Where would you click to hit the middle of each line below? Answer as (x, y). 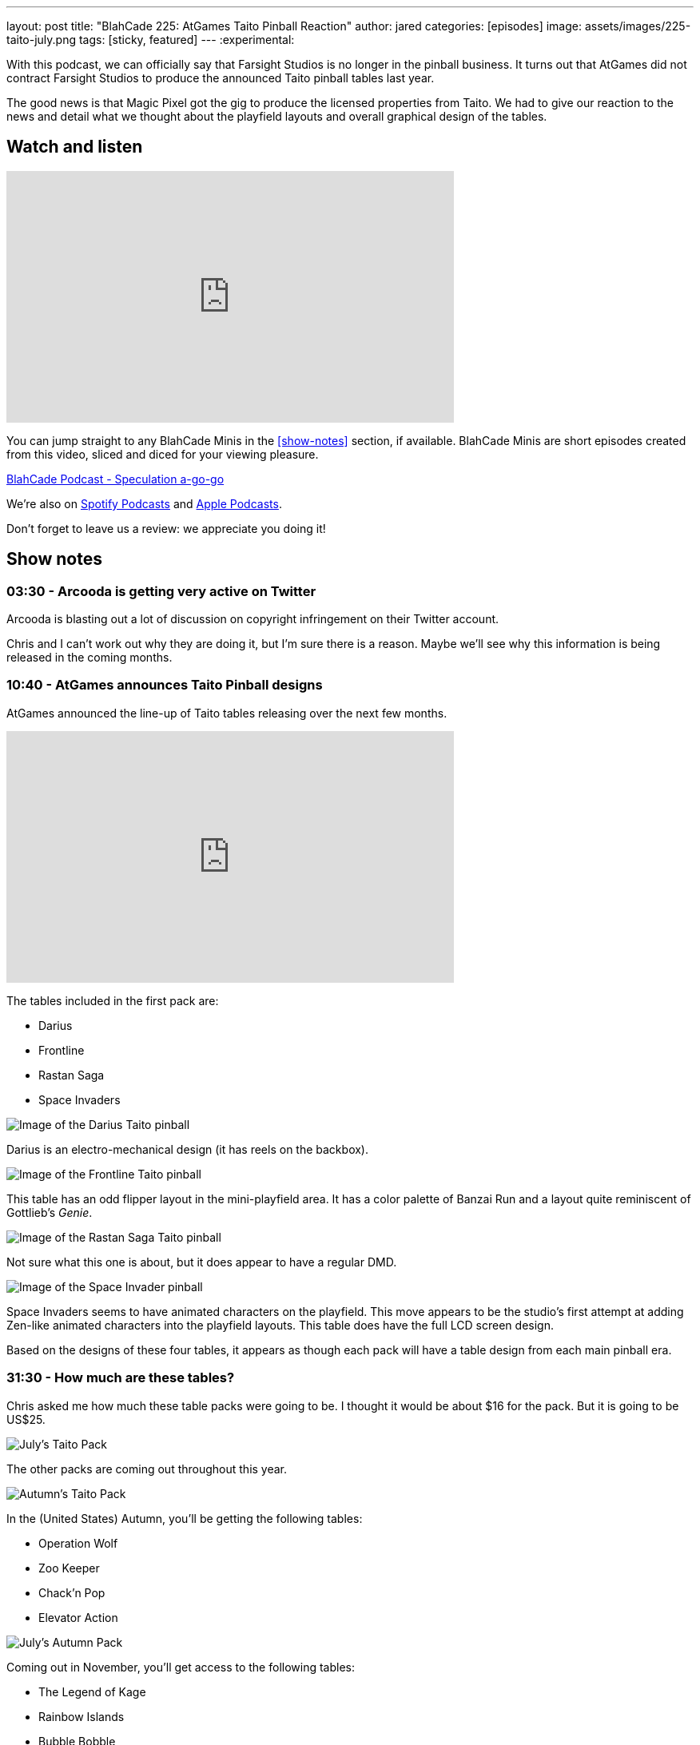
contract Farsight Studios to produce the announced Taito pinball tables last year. (221, 78)
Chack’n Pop (72, 1592)
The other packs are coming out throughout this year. (147, 1469)
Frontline (62, 1050)
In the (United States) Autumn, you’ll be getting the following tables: (185, 1518)
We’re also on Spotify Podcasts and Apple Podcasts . (144, 503)
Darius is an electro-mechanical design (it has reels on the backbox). (187, 1149)
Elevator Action (78, 1617)
